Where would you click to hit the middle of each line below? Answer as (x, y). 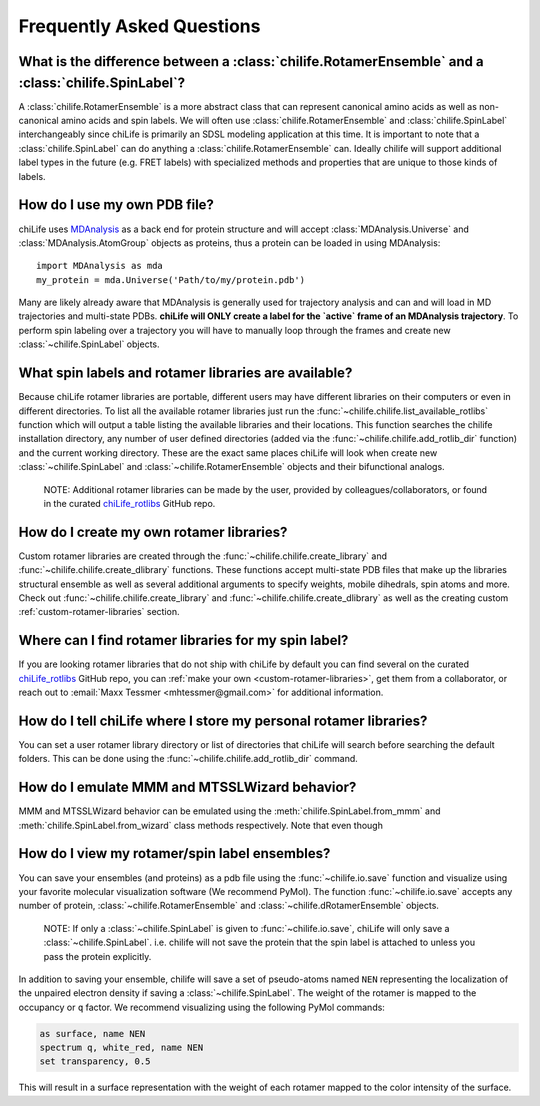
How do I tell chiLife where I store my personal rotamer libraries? (223, 720)
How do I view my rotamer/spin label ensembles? (174, 853)
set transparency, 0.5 (95, 1061)
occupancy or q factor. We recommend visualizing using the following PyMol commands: (201, 1007)
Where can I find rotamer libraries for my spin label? (183, 640)
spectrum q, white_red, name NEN (121, 1048)
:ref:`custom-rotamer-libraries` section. (99, 612)
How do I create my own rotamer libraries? (153, 531)
